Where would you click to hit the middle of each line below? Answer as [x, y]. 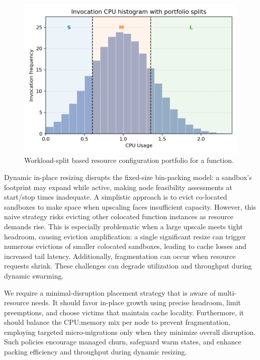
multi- [227, 292]
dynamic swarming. [34, 275]
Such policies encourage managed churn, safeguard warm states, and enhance [123, 342]
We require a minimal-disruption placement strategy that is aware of [110, 292]
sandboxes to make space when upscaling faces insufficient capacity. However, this [130, 206]
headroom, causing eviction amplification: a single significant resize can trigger [125, 236]
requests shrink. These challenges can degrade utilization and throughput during [128, 266]
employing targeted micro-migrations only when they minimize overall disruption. [130, 332]
